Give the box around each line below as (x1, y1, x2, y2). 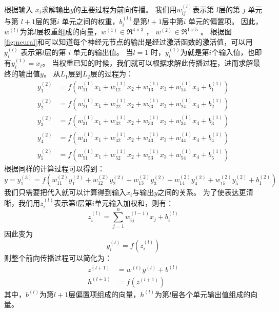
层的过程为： (90, 68, 134, 79)
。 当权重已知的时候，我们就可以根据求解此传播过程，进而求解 (42, 57, 253, 68)
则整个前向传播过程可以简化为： (4, 252, 112, 263)
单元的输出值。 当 (73, 47, 133, 57)
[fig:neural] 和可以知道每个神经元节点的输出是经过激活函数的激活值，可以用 (4, 36, 253, 47)
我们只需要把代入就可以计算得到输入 (4, 187, 126, 198)
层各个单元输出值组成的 (171, 288, 251, 299)
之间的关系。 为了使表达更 (157, 187, 246, 198)
